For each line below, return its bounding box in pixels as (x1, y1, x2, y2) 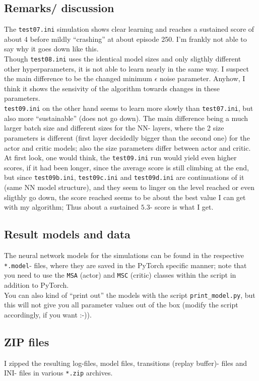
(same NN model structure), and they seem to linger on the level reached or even (4, 182, 254, 193)
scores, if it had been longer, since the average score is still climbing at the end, (4, 162, 249, 172)
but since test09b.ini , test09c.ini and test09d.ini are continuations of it (4, 172, 244, 182)
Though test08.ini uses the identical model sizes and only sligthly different (4, 53, 241, 64)
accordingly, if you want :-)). (4, 309, 92, 320)
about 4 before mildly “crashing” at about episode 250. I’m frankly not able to (4, 33, 247, 44)
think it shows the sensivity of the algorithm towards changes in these (4, 83, 220, 93)
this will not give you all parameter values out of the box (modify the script (4, 299, 238, 310)
